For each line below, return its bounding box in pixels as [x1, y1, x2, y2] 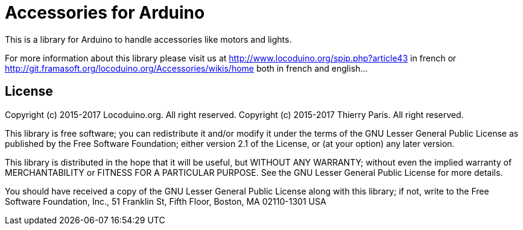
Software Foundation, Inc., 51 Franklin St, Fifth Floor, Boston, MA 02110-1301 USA [5, 196, 326, 207]
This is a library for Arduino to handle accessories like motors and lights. [5, 34, 292, 45]
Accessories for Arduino [5, 2, 205, 23]
